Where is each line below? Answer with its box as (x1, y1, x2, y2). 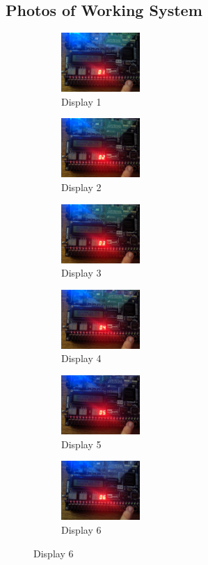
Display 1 (61, 94, 102, 108)
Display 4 (61, 351, 102, 366)
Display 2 (61, 180, 102, 195)
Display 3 (61, 265, 102, 280)
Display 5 (61, 436, 102, 451)
